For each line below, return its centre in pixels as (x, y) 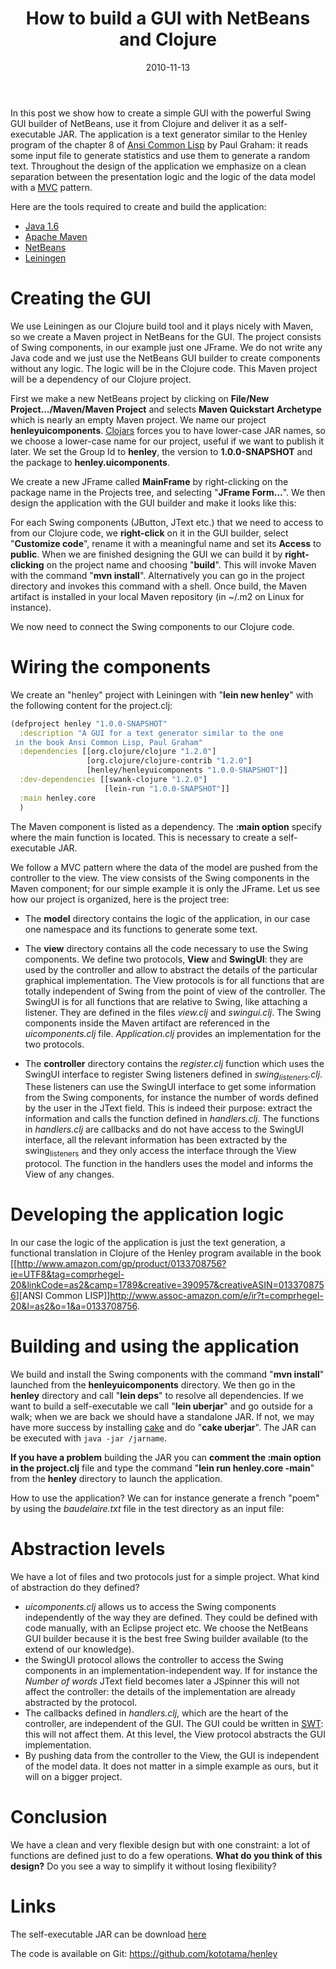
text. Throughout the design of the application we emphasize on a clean (158, 166)
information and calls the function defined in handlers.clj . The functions (172, 1119)
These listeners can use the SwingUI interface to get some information (170, 1087)
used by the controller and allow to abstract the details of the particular (171, 969)
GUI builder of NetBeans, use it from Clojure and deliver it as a (138, 123)
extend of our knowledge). (79, 1649)
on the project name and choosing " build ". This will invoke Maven (181, 564)
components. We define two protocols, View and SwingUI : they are (164, 959)
